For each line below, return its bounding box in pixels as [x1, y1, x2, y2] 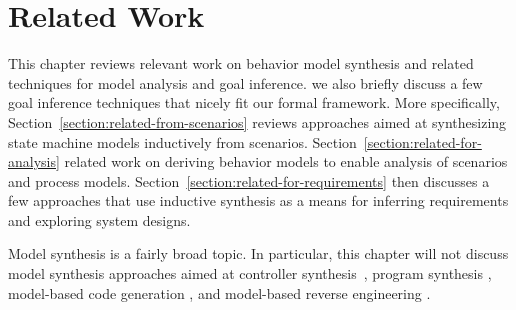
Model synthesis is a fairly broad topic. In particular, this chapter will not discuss [8, 243, 509, 264]
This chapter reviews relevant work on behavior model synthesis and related [8, 53, 474, 74]
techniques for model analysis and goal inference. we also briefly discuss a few [8, 72, 483, 93]
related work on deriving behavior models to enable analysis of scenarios [64, 151, 508, 172]
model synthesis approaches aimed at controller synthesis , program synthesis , [8, 263, 492, 284]
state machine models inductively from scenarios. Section [8, 131, 357, 152]
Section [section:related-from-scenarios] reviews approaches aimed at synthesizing [8, 111, 507, 132]
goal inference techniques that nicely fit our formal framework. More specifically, [8, 92, 500, 113]
